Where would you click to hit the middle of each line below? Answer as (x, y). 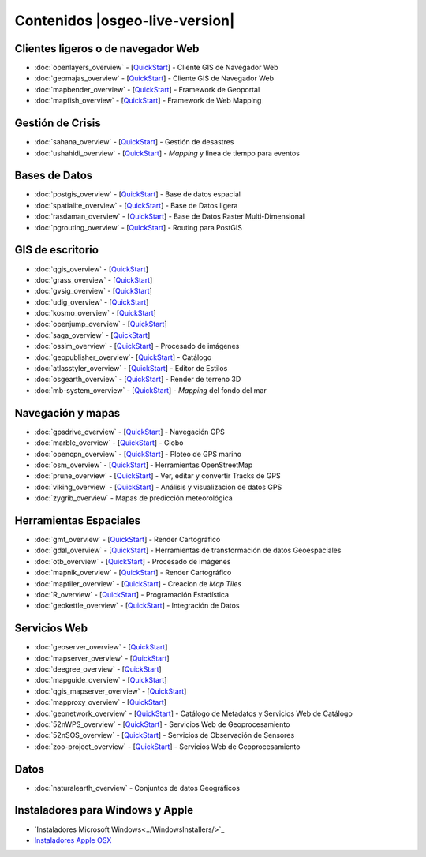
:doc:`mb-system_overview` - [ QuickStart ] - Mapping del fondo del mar (151, 390)
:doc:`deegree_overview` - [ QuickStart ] (98, 669)
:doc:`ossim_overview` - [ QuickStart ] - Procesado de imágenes (137, 346)
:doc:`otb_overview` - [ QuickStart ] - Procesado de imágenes (133, 561)
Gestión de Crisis (58, 123)
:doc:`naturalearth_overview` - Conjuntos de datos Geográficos (137, 788)
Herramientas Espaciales (78, 520)
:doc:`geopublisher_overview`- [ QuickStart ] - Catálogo (123, 357)
